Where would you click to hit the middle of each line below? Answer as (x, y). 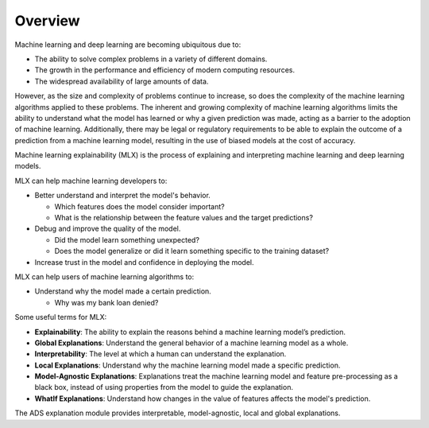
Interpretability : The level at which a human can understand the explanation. (160, 354)
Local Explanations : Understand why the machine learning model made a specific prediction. (187, 365)
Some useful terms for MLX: (61, 317)
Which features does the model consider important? (140, 206)
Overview (47, 21)
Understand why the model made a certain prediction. (123, 291)
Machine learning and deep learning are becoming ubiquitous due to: (128, 45)
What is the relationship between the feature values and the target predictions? (184, 218)
